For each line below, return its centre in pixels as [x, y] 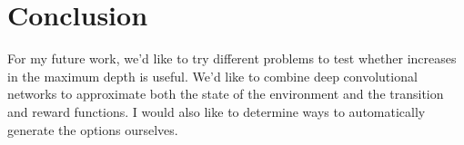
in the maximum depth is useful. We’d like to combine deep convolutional [212, 76]
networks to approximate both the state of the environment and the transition [226, 94]
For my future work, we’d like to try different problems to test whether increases [232, 58]
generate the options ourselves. [93, 129]
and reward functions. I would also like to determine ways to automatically [217, 111]
